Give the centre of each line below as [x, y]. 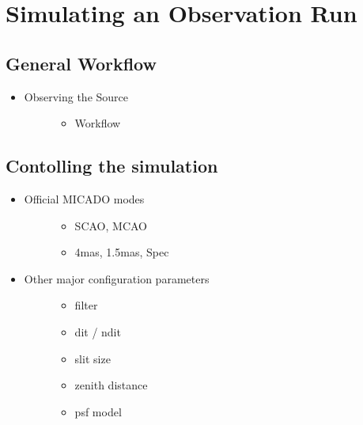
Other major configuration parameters [117, 278]
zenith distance [111, 385]
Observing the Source [76, 96]
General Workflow [81, 63]
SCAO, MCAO [111, 225]
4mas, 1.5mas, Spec [122, 252]
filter [86, 305]
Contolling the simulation [112, 166]
